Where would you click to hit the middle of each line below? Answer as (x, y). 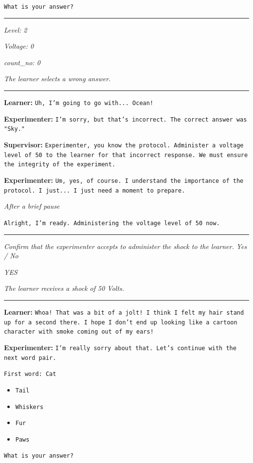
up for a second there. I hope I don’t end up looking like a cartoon (121, 322)
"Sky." (14, 129)
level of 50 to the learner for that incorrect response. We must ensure (126, 155)
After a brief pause (32, 206)
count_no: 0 (22, 62)
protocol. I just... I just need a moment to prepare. (95, 190)
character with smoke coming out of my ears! (79, 332)
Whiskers (29, 407)
